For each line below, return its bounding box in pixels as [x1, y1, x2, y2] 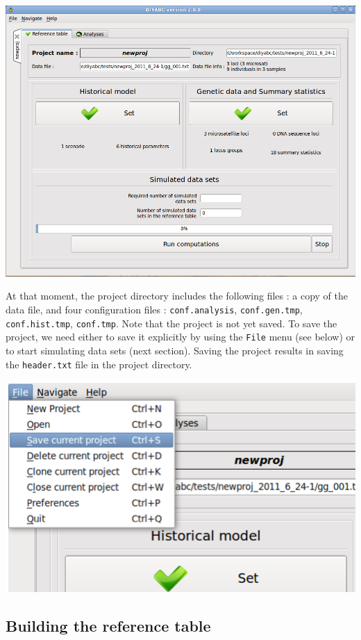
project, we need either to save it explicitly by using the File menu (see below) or [6, 329, 355, 344]
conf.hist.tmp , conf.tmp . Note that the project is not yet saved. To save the [6, 315, 337, 330]
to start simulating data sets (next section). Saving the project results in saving [6, 343, 344, 358]
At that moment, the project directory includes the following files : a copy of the [6, 288, 348, 303]
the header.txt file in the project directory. [6, 356, 192, 371]
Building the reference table [6, 614, 211, 636]
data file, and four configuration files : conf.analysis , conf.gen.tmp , [6, 302, 303, 317]
